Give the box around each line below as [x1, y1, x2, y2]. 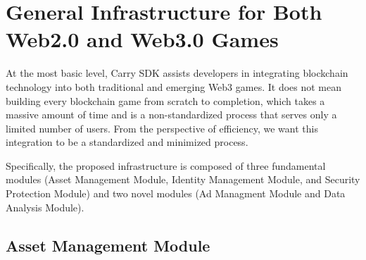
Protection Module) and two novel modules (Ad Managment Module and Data [6, 186, 346, 201]
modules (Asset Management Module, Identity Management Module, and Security [6, 172, 360, 187]
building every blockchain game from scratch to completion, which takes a [6, 93, 325, 108]
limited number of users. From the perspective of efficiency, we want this [6, 120, 318, 135]
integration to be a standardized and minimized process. [6, 135, 248, 149]
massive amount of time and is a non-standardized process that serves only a [6, 107, 337, 122]
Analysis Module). [6, 199, 84, 214]
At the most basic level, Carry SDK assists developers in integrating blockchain [6, 66, 348, 80]
